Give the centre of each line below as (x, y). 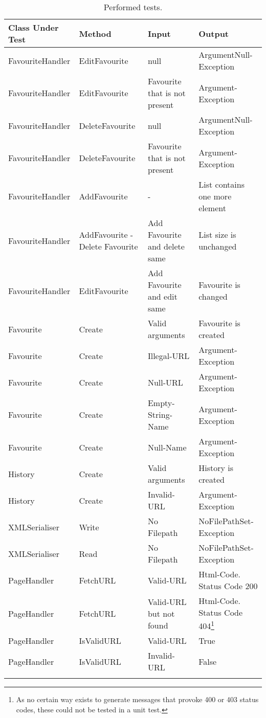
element (212, 208)
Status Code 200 (228, 586)
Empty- (161, 403)
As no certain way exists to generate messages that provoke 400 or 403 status (137, 699)
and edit (162, 296)
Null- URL (165, 382)
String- (160, 414)
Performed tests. (133, 7)
